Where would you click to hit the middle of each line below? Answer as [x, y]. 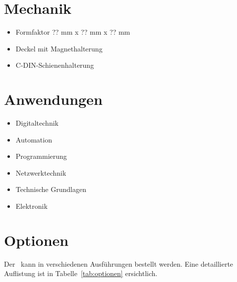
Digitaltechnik [37, 123]
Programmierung [41, 156]
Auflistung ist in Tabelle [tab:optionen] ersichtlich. [81, 273]
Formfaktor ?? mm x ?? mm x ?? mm [73, 32]
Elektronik [31, 206]
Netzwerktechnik [41, 172]
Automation [34, 139]
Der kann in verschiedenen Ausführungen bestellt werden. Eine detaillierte [119, 263]
